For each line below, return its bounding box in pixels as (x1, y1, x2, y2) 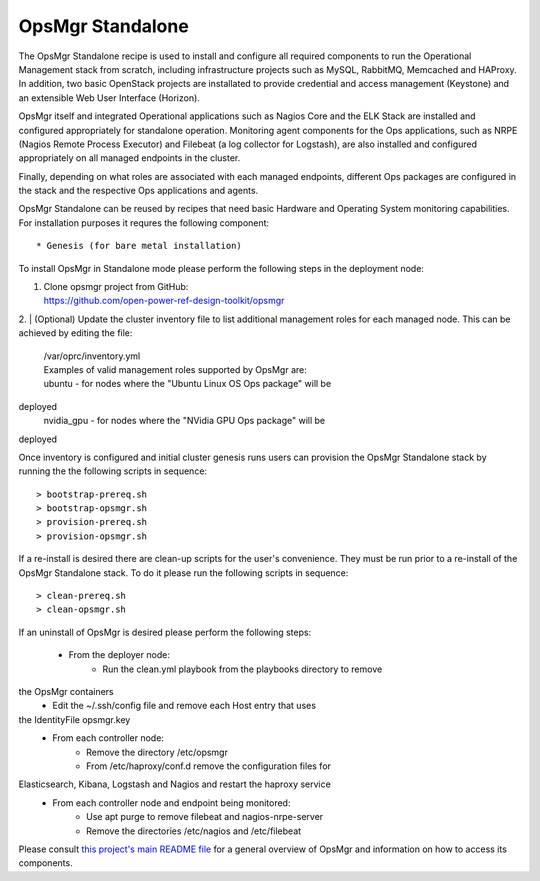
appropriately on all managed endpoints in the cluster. (18, 152, 241, 164)
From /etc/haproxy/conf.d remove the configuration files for (86, 760, 332, 772)
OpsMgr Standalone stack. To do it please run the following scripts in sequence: (18, 566, 349, 579)
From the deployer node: (68, 649, 170, 661)
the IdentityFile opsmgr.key (18, 713, 131, 725)
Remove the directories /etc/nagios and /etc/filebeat (86, 825, 302, 837)
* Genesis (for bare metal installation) (36, 240, 242, 252)
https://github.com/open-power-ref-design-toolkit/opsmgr (43, 295, 285, 307)
